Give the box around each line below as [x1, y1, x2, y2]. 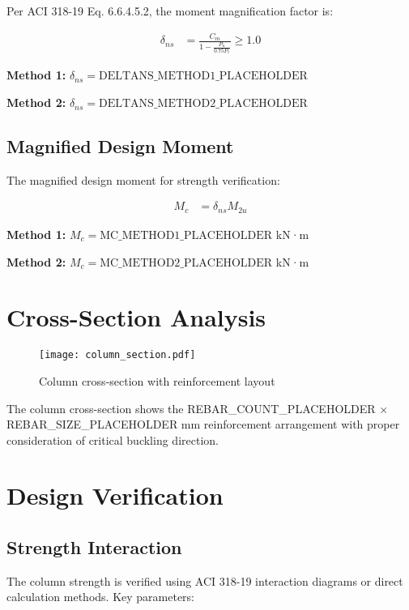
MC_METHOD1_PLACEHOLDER [100, 229, 273, 241]
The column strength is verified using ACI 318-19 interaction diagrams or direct [6, 572, 403, 589]
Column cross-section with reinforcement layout [39, 372, 275, 389]
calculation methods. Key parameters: [6, 588, 195, 605]
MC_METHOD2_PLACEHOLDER [100, 257, 273, 269]
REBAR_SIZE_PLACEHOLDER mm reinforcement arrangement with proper [6, 416, 400, 433]
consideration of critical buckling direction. [6, 431, 219, 448]
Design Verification [6, 479, 224, 512]
